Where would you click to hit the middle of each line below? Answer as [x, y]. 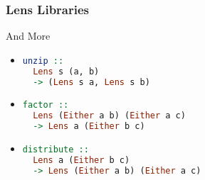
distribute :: [56, 150]
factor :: [46, 105]
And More [28, 36]
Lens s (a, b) [66, 71]
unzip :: [43, 61]
